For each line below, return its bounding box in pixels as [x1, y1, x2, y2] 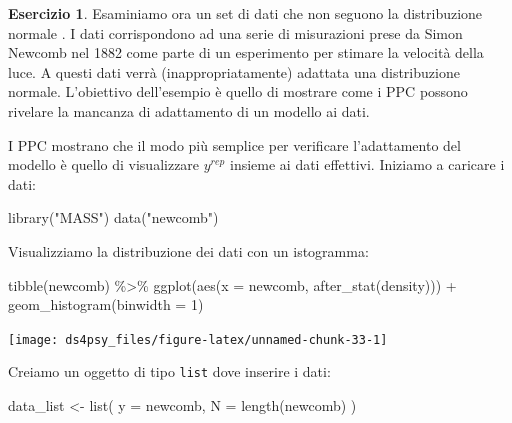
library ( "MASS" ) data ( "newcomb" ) [8, 207, 219, 228]
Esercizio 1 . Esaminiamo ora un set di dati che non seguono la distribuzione [8, 3, 483, 23]
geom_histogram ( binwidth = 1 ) [8, 294, 204, 315]
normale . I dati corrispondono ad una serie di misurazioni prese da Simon [8, 22, 463, 43]
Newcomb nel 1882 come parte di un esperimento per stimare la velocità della [8, 42, 484, 63]
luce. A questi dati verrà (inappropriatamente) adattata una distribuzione [8, 61, 460, 82]
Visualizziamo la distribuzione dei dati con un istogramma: [8, 240, 369, 261]
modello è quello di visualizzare [8, 154, 200, 175]
